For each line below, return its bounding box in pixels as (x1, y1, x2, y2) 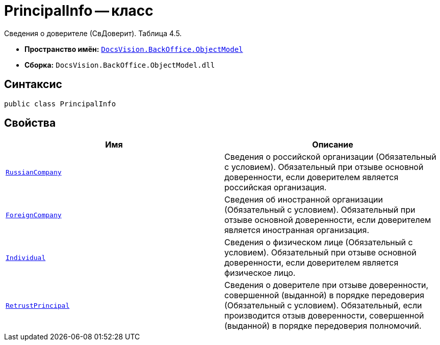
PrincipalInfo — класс (4, 2, 153, 19)
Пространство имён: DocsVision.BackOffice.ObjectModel (24, 44, 243, 53)
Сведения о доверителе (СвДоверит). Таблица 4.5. (4, 28, 182, 38)
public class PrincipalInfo (4, 99, 116, 108)
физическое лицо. (224, 268, 296, 278)
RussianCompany (6, 168, 62, 176)
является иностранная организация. (224, 225, 370, 236)
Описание (312, 139, 353, 150)
